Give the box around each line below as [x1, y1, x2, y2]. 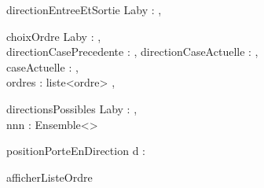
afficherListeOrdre [6, 168, 93, 185]
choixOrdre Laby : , [6, 28, 101, 44]
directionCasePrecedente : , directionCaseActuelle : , [6, 43, 258, 60]
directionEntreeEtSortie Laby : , [6, 2, 162, 17]
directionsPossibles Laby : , [6, 100, 137, 116]
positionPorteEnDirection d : [6, 142, 145, 159]
